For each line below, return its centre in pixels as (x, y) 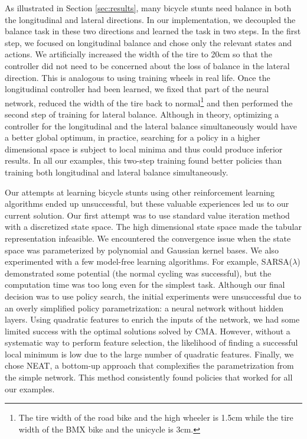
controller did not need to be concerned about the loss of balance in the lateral (147, 65)
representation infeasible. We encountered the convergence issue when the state (148, 238)
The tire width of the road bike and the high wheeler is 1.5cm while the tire (156, 417)
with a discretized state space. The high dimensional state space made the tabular (153, 227)
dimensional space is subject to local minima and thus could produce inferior (144, 149)
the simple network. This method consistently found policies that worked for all (149, 377)
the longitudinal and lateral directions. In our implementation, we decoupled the (150, 19)
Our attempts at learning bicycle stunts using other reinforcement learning (140, 192)
